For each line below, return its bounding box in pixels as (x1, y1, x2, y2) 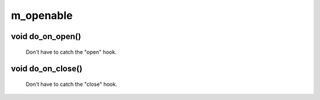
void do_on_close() (11, 64, 83, 74)
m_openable (11, 9, 73, 22)
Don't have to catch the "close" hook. (25, 80, 118, 88)
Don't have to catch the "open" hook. (25, 48, 117, 56)
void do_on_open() (11, 31, 81, 41)
